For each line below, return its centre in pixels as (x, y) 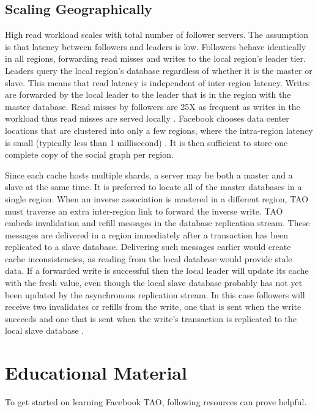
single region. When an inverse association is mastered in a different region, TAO (157, 198)
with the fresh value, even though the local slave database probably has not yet (154, 283)
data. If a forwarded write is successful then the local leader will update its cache (157, 270)
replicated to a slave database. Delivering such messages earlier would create (148, 247)
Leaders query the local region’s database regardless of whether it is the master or (159, 70)
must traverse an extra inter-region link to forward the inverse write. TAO (144, 211)
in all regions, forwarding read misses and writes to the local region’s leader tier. (155, 58)
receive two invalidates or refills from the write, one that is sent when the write (153, 307)
